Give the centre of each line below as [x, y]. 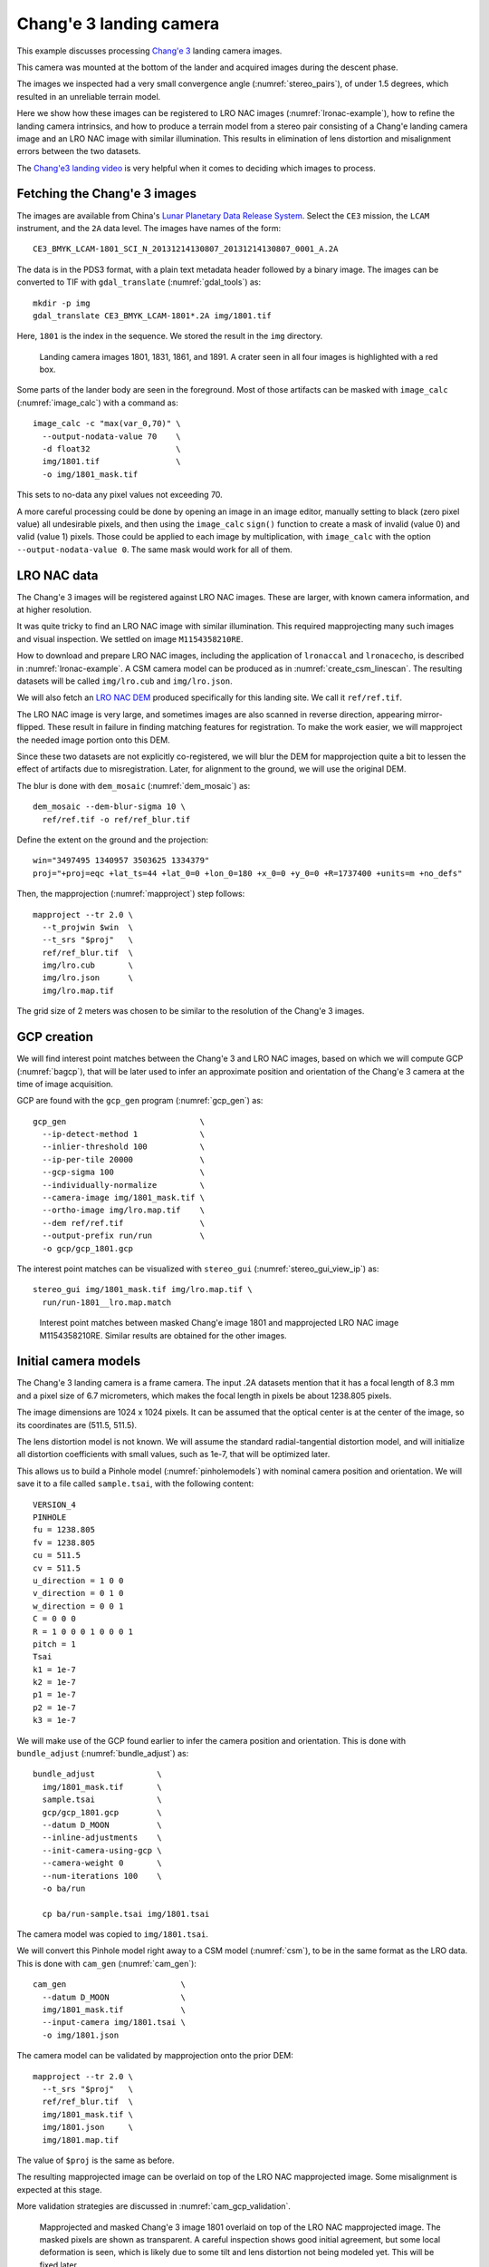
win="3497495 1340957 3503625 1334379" [121, 861]
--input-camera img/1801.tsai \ [114, 2023]
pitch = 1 [54, 1644]
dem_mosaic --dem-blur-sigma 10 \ [109, 807]
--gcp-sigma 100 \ [124, 1172]
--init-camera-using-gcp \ [102, 1850]
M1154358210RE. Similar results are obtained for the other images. [163, 1335]
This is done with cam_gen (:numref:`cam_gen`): [106, 1963]
